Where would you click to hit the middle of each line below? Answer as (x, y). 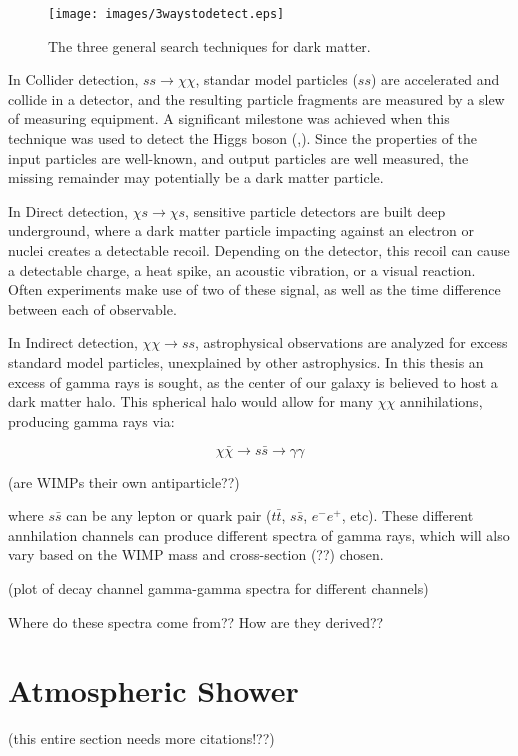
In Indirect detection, (73, 342)
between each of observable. (92, 308)
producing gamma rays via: (91, 420)
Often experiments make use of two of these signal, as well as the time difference (254, 289)
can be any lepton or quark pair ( (169, 515)
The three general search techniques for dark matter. (209, 45)
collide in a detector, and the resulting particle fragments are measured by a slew (256, 98)
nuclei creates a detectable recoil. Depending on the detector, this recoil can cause (259, 250)
